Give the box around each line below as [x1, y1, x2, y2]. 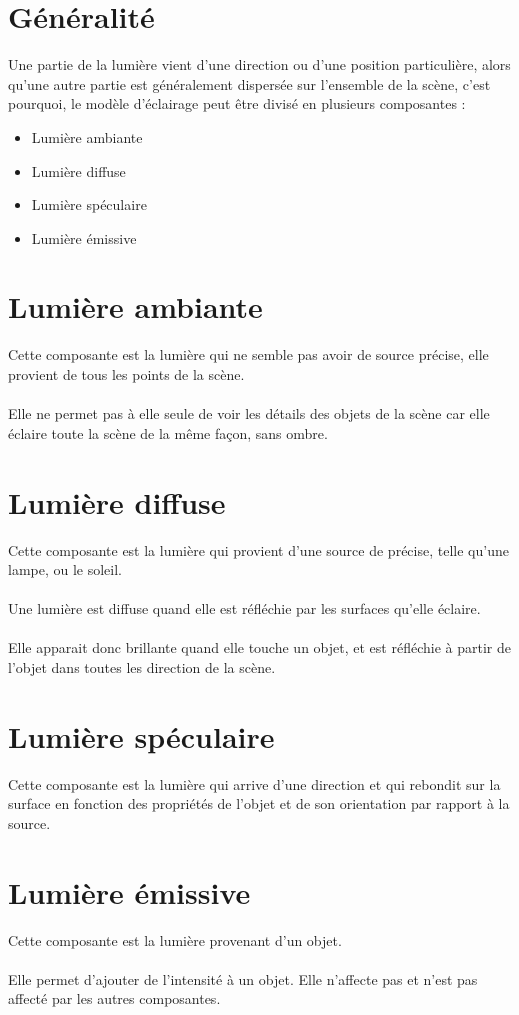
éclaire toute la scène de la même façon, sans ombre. [8, 422, 328, 443]
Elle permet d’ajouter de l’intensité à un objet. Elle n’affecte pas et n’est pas [8, 968, 478, 989]
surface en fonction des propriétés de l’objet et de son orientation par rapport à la [8, 793, 510, 814]
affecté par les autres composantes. [8, 988, 221, 1009]
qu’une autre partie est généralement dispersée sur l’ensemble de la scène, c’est [8, 73, 491, 94]
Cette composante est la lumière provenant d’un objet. [8, 929, 342, 950]
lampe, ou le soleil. [8, 559, 123, 580]
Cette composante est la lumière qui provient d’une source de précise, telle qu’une [8, 539, 509, 560]
